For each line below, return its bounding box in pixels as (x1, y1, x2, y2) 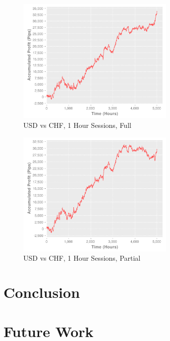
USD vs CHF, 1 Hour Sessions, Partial (23, 253, 141, 263)
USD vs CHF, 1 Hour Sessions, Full (23, 119, 131, 130)
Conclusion (3, 282, 80, 302)
